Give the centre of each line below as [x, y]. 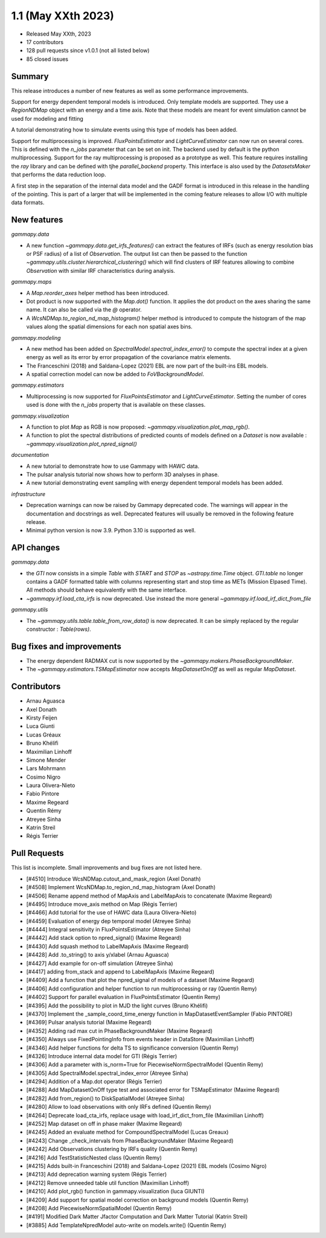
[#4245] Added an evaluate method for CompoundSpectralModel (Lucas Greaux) [127, 1132]
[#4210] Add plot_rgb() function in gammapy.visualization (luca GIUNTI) [115, 1192]
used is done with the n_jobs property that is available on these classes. [116, 405]
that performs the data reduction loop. [59, 174]
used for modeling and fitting [47, 118]
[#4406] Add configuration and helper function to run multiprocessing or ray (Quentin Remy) [142, 988]
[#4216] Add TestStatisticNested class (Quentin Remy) [94, 1157]
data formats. [28, 203]
